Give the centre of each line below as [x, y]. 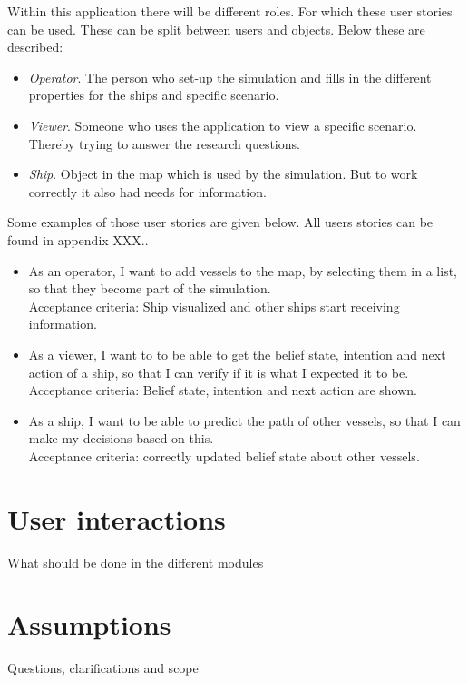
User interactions [117, 518]
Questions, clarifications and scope [103, 668]
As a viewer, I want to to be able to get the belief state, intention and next [237, 354]
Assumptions [89, 624]
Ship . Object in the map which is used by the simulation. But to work [223, 174]
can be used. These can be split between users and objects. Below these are [216, 29]
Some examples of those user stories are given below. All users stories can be [220, 222]
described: [35, 47]
